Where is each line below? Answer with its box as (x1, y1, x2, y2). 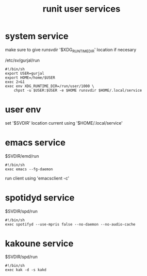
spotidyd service (5, 192, 75, 203)
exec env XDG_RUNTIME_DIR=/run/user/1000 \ (5, 83, 95, 88)
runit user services (43, 3, 120, 15)
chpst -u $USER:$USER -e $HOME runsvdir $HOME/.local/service (14, 88, 142, 93)
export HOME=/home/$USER (5, 75, 55, 80)
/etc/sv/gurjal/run (5, 57, 40, 63)
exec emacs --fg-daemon (5, 166, 53, 172)
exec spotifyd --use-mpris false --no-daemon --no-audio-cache (5, 222, 136, 227)
